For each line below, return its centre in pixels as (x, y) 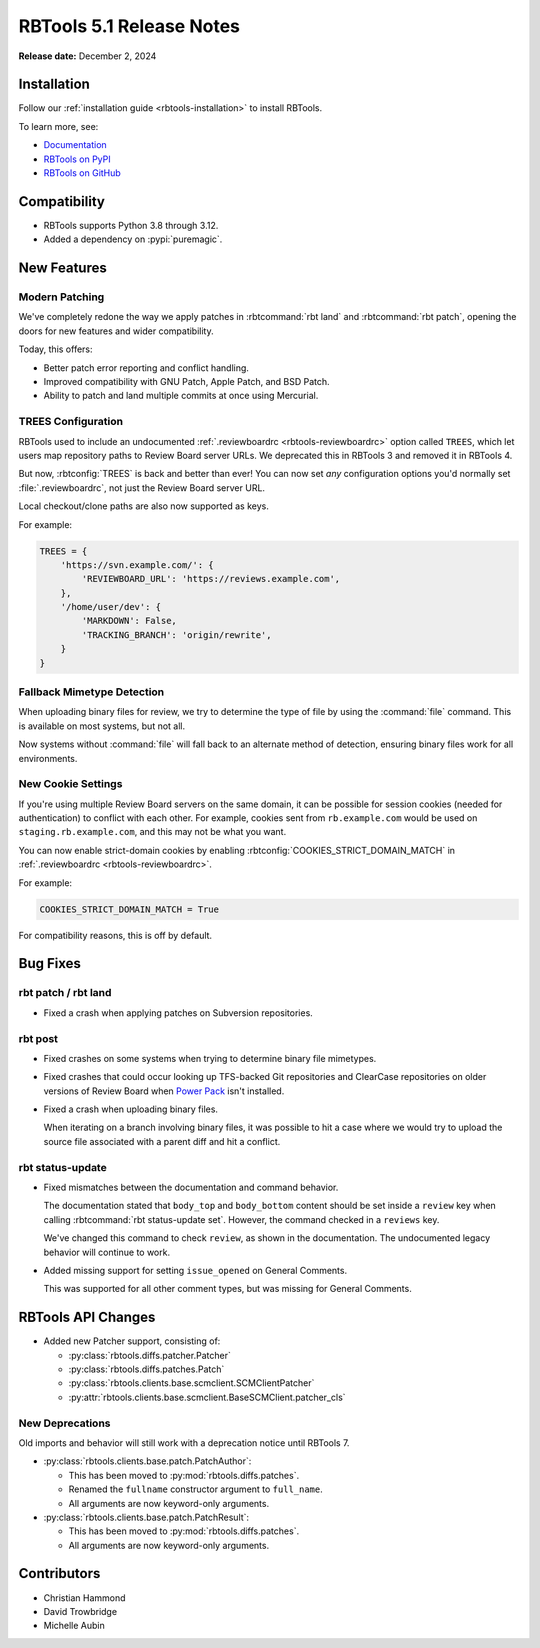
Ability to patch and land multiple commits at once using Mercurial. (181, 396)
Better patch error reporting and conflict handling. (146, 367)
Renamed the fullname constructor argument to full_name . (196, 1489)
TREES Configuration (71, 422)
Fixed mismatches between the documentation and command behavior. (191, 1187)
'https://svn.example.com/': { (137, 564)
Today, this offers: (56, 349)
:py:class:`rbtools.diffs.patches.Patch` (146, 1369)
